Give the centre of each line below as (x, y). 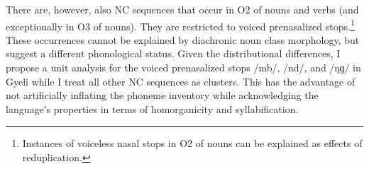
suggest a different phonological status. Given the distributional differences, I (173, 53)
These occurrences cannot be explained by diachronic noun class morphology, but (183, 39)
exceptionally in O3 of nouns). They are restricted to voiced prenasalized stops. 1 (180, 25)
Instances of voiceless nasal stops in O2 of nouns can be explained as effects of (192, 143)
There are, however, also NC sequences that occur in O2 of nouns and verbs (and (182, 9)
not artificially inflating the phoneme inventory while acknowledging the (162, 95)
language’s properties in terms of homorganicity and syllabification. (152, 109)
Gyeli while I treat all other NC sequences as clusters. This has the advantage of (181, 81)
